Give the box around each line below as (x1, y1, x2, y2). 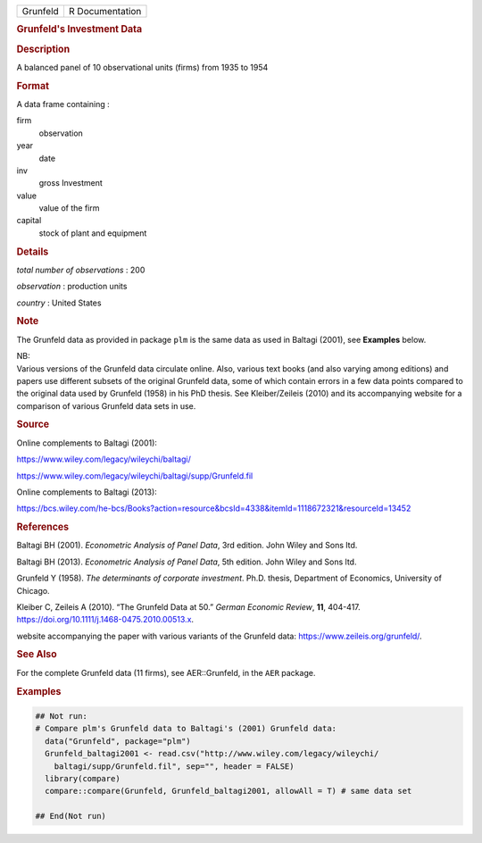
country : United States (16, 297, 102, 308)
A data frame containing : (16, 98, 111, 109)
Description (16, 43, 71, 55)
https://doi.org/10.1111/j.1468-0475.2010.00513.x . (16, 614, 195, 625)
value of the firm (38, 203, 100, 213)
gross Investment (38, 178, 103, 188)
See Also (16, 648, 57, 661)
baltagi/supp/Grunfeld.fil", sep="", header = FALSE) (54, 761, 295, 772)
